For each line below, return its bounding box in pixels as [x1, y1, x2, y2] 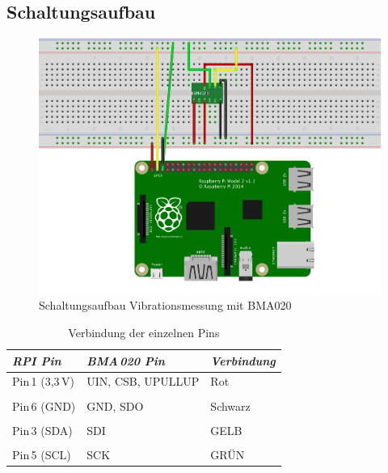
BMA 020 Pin [86, 352, 165, 369]
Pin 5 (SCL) [12, 446, 71, 462]
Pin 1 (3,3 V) [12, 373, 74, 390]
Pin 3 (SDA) [12, 421, 73, 438]
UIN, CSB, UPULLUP [86, 373, 200, 390]
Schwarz [210, 397, 251, 414]
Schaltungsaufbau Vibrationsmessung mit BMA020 [39, 297, 292, 314]
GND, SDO [86, 397, 144, 414]
